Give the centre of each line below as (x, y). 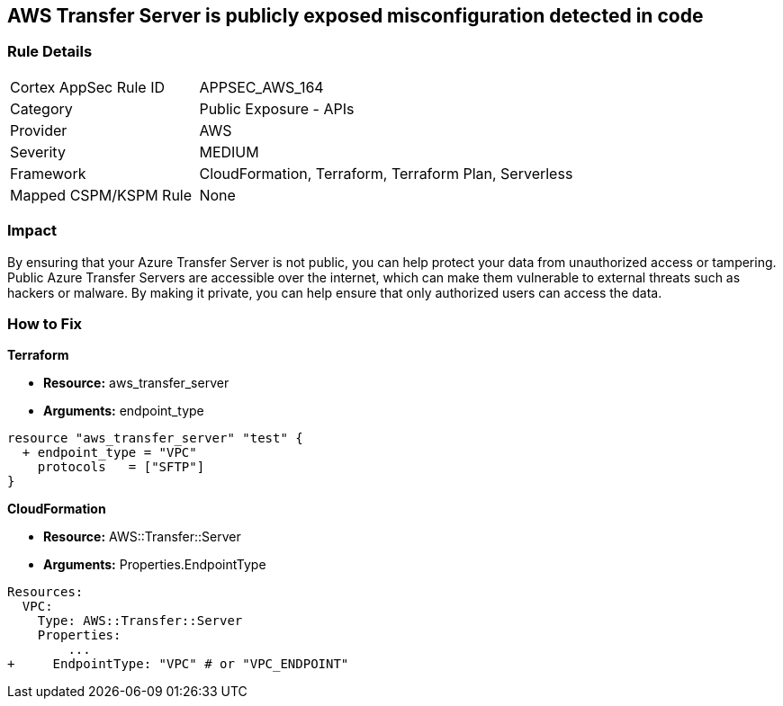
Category (41, 108)
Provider (39, 130)
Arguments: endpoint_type (124, 411)
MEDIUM (229, 152)
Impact (32, 231)
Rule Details (50, 52)
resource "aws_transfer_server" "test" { (155, 438)
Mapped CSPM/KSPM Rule (101, 195)
